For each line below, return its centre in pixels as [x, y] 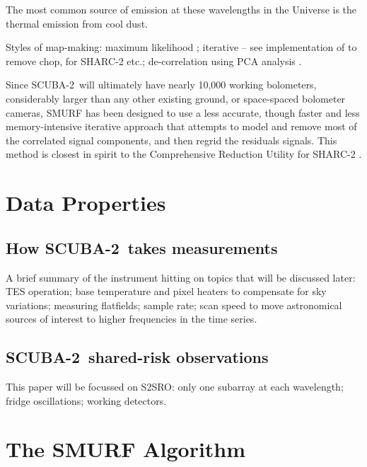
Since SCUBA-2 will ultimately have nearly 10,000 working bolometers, [161, 85]
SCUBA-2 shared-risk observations [137, 357]
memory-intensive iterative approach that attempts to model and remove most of [181, 126]
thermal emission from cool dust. [77, 23]
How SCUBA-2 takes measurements [142, 247]
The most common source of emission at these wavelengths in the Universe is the [181, 9]
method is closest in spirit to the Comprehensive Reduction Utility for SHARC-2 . [184, 154]
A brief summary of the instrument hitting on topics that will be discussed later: [181, 277]
